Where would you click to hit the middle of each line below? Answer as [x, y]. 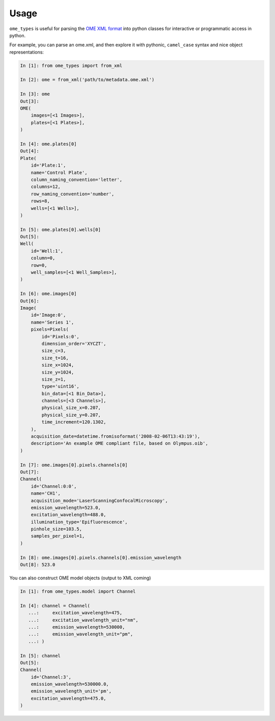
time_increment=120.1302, [74, 422]
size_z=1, [54, 379]
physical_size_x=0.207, [71, 408]
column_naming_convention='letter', [76, 179]
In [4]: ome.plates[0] [48, 144]
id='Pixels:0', [61, 337]
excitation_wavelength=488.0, [68, 515]
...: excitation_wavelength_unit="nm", [83, 620]
